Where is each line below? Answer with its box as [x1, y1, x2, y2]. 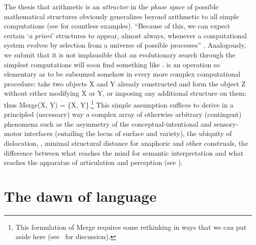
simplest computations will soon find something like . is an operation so [4, 59, 220, 69]
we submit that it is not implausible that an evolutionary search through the [4, 49, 235, 59]
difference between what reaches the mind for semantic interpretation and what [4, 147, 244, 158]
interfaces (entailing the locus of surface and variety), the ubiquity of [24, 128, 232, 138]
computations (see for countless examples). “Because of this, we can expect [4, 21, 230, 31]
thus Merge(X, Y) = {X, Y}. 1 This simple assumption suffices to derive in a [4, 98, 234, 109]
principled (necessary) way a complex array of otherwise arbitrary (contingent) [4, 109, 242, 119]
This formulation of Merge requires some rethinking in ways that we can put [15, 221, 247, 232]
